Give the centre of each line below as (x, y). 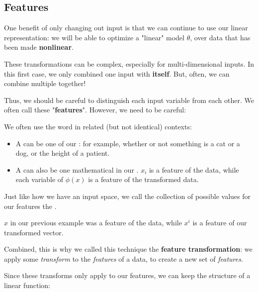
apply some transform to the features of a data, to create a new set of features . (124, 258)
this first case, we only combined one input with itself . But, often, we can (117, 73)
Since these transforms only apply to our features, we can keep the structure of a (127, 275)
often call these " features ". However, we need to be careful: (95, 110)
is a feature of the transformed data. (143, 179)
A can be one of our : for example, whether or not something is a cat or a (128, 143)
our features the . (30, 206)
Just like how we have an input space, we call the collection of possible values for (128, 196)
